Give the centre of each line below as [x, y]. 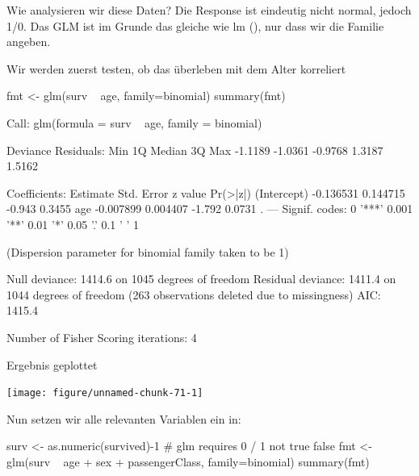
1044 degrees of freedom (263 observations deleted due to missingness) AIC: [194, 294]
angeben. [29, 42]
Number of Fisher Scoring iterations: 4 [102, 337]
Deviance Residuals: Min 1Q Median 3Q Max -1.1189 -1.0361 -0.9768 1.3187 [195, 150]
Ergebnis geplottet [52, 364]
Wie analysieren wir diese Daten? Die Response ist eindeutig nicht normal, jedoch [209, 10]
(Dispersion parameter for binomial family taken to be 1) [148, 251]
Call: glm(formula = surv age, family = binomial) [134, 122]
